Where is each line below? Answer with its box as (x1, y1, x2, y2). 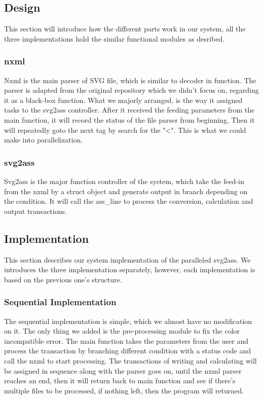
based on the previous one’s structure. (4, 274, 122, 284)
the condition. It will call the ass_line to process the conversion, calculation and (4, 196, 253, 206)
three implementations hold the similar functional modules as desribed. (4, 33, 225, 44)
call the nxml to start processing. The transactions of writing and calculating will (4, 355, 257, 366)
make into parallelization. (4, 134, 83, 145)
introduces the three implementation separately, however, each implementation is (4, 264, 255, 275)
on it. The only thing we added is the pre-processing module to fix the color (4, 325, 240, 336)
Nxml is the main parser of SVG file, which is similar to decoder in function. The (4, 75, 256, 85)
